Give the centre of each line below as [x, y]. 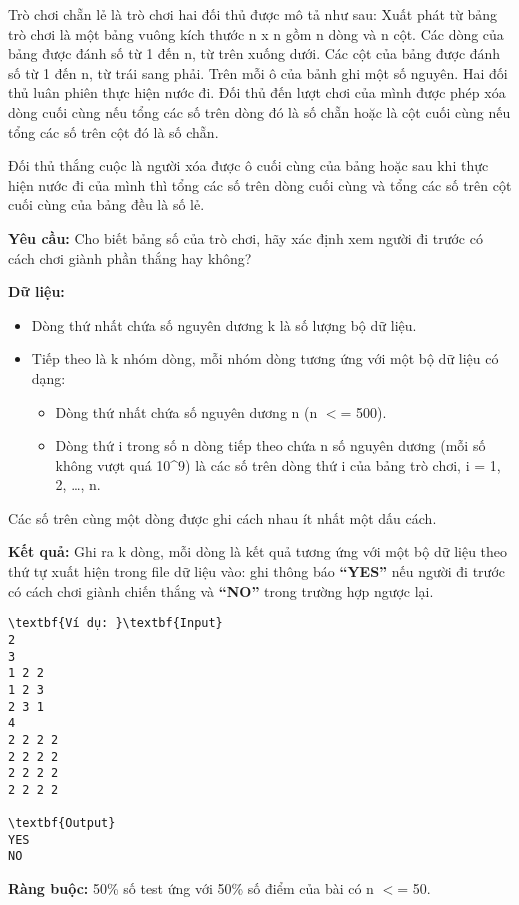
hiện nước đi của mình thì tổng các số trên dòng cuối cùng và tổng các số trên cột [260, 184]
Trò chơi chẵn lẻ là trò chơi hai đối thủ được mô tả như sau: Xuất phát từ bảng [253, 14]
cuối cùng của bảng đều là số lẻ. [106, 204]
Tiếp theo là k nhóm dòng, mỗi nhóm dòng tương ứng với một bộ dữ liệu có [265, 358]
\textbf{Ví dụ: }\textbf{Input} [115, 623]
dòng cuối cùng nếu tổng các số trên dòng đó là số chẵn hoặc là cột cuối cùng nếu [259, 111]
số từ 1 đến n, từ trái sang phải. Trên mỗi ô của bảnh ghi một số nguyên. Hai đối [258, 72]
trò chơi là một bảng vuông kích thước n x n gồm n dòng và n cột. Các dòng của [256, 33]
